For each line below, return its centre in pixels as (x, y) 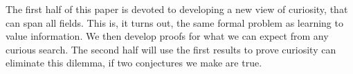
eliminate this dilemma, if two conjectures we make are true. (134, 63)
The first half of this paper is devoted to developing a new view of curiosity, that (177, 9)
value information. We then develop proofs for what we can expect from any (167, 36)
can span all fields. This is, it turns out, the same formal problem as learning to (174, 22)
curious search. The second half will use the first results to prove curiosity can (171, 49)
